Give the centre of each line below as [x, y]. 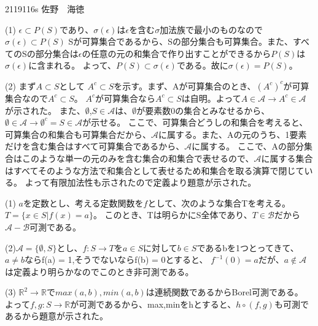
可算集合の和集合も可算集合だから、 [78, 134]
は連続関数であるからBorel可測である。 [224, 292]
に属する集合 [287, 158]
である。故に [202, 65]
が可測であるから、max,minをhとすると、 [153, 304]
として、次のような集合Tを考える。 [219, 203]
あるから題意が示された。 [56, 316]
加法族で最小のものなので [211, 29]
